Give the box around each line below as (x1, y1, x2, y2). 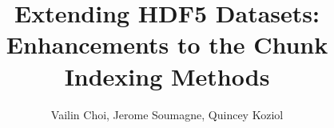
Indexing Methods (64, 59, 270, 92)
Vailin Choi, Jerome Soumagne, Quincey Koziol (50, 106, 284, 122)
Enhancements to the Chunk (6, 28, 328, 61)
